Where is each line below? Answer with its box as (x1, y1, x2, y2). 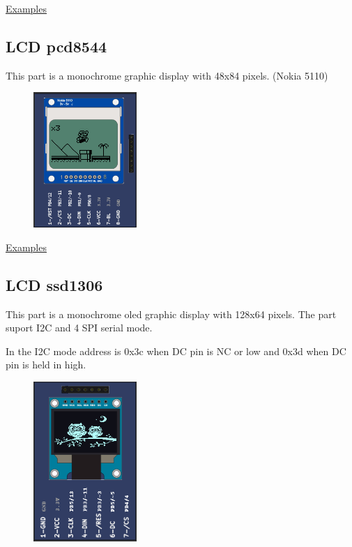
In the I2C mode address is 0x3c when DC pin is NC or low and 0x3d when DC (6, 343, 346, 358)
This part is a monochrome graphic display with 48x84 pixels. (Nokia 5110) (6, 68, 328, 82)
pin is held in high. (6, 357, 86, 372)
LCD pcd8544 (6, 35, 107, 57)
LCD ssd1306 (6, 273, 103, 295)
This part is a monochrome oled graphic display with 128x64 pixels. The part (6, 306, 337, 321)
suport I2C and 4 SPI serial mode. (6, 320, 153, 335)
